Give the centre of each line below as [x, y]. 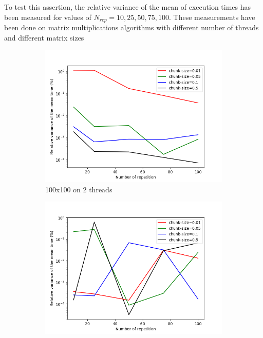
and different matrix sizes [44, 37]
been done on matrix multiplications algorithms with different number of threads [131, 27]
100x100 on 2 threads [79, 189]
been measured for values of [48, 17]
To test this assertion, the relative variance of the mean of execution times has [128, 7]
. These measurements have [212, 17]
